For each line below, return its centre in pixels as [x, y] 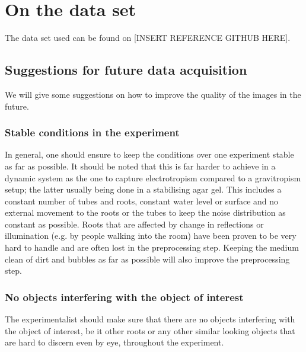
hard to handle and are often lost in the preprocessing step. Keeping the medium [152, 247]
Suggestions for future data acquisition [126, 70]
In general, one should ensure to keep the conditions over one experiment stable [149, 154]
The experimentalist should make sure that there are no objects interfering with [150, 319]
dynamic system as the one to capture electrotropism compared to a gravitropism [153, 177]
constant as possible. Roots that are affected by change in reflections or [134, 224]
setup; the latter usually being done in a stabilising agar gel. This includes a [143, 189]
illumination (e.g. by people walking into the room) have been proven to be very [151, 236]
